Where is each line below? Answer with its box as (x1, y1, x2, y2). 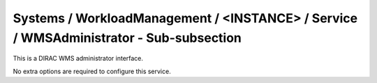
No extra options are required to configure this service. (13, 67, 171, 75)
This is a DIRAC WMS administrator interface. (13, 54, 143, 63)
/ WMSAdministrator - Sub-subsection (13, 30, 242, 45)
